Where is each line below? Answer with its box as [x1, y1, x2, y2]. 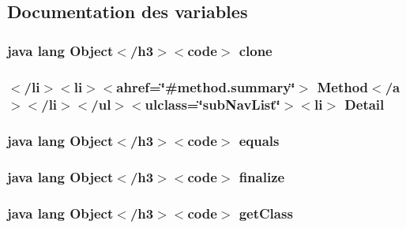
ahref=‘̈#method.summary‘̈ [116, 77, 295, 96]
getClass [239, 204, 293, 222]
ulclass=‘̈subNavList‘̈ [145, 95, 280, 114]
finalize [239, 167, 285, 187]
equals [239, 131, 280, 151]
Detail [344, 95, 385, 114]
